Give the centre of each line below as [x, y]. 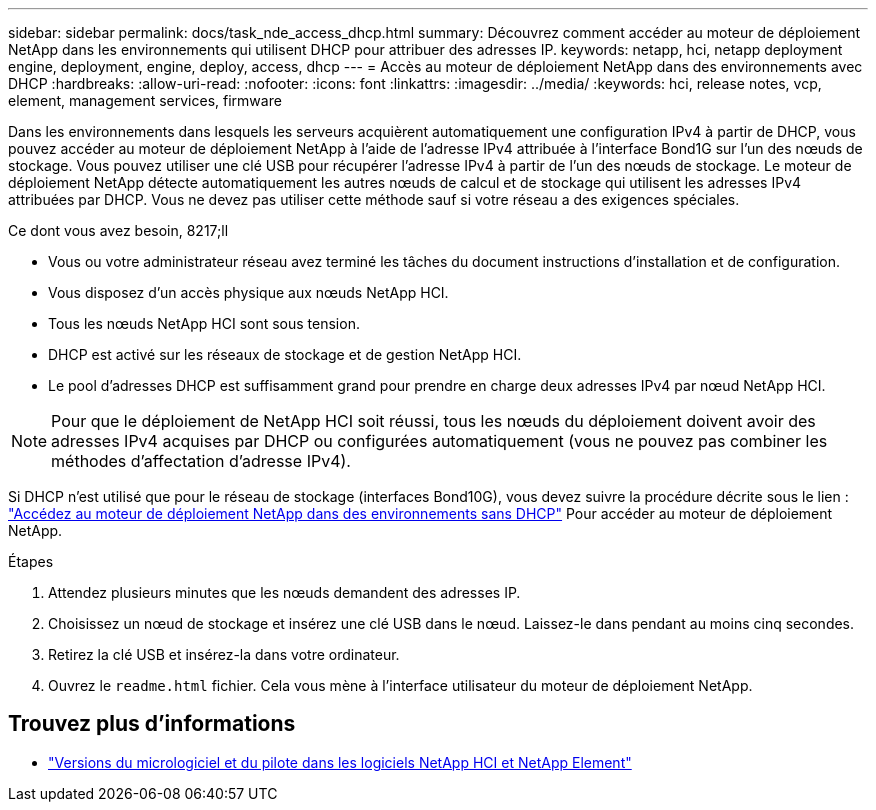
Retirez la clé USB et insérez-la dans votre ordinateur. [224, 654]
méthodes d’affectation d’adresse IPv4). [201, 461]
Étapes [31, 561]
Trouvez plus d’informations [152, 724]
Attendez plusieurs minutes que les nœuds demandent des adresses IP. [284, 592]
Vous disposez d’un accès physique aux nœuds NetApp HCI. [248, 292]
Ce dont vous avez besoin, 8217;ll [118, 230]
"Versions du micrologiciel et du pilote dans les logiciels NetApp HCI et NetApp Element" [340, 762]
